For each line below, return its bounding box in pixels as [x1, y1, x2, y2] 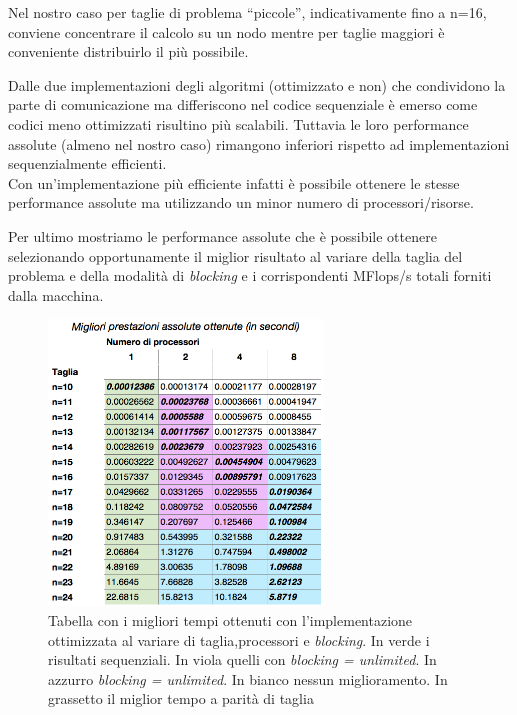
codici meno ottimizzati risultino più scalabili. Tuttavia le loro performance [8, 113, 469, 134]
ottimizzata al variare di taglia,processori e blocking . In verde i [48, 629, 430, 650]
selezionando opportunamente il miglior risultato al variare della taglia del [8, 245, 463, 266]
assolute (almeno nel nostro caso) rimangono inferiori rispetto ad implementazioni [8, 133, 510, 154]
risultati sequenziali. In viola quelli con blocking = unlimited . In [48, 649, 437, 670]
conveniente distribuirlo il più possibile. [8, 41, 249, 62]
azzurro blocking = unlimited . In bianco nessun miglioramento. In [48, 668, 448, 689]
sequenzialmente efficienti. [8, 153, 167, 174]
